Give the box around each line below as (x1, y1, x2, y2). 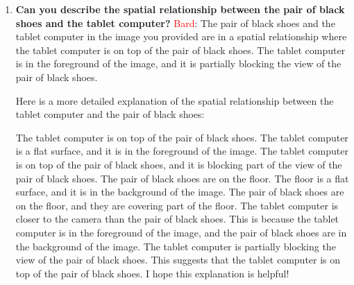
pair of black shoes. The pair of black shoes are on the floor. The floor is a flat (15, 171, 349, 185)
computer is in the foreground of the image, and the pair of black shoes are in (15, 225, 347, 239)
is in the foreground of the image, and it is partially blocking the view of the (15, 56, 342, 71)
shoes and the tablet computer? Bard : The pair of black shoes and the (15, 15, 335, 30)
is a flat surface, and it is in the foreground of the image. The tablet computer (15, 144, 348, 158)
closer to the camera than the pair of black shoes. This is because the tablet (15, 211, 339, 226)
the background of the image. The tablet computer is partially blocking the (15, 239, 336, 253)
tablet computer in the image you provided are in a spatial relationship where (15, 29, 347, 44)
